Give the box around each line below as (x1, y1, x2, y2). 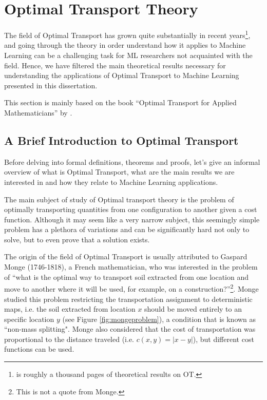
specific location (4, 313, 54, 324)
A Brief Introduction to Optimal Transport (4, 132, 239, 148)
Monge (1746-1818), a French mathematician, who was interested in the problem (4, 261, 258, 272)
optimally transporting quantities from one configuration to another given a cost (4, 204, 257, 215)
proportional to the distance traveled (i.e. (4, 333, 134, 344)
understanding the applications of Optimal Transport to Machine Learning (4, 70, 239, 81)
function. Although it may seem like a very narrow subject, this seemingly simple (4, 214, 260, 224)
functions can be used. (4, 344, 74, 354)
